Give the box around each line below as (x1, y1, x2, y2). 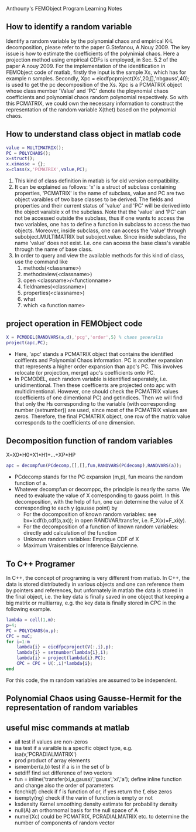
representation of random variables (6, 703, 139, 713)
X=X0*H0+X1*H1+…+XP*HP (6, 451, 76, 459)
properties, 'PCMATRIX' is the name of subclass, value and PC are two (14, 190, 185, 196)
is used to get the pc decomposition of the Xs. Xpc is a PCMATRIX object (6, 81, 183, 88)
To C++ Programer (6, 559, 75, 569)
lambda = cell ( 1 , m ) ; (6, 617, 57, 623)
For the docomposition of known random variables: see (23, 511, 157, 518)
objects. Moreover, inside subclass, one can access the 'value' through (14, 227, 186, 234)
